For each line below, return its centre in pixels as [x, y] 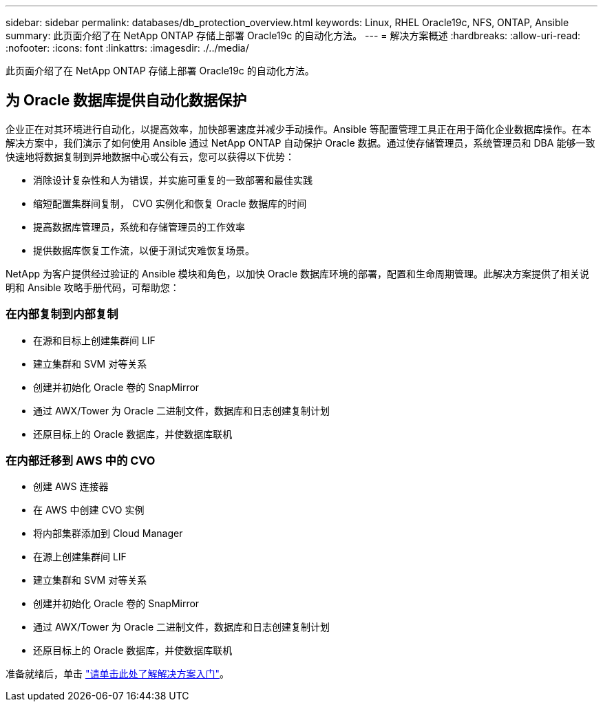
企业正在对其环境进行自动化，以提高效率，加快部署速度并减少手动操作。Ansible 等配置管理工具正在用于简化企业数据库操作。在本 [298, 129]
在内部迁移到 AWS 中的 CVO [81, 460]
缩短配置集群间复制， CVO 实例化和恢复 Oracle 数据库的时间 [170, 203]
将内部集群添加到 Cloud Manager [108, 534]
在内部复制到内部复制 [62, 314]
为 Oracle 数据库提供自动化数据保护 [126, 101]
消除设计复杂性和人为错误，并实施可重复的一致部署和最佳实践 [173, 180]
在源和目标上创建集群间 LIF [94, 340]
